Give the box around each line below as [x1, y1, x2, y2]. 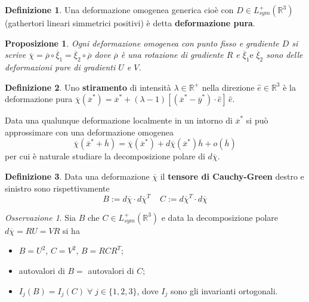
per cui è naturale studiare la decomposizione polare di [5, 150, 205, 162]
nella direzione [202, 81, 255, 93]
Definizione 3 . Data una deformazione [5, 170, 150, 182]
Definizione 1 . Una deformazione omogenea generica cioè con [5, 4, 234, 16]
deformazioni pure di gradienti [5, 60, 116, 73]
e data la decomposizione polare [161, 211, 279, 223]
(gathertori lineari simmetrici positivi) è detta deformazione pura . [5, 17, 255, 29]
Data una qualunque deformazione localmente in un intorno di [5, 114, 233, 127]
